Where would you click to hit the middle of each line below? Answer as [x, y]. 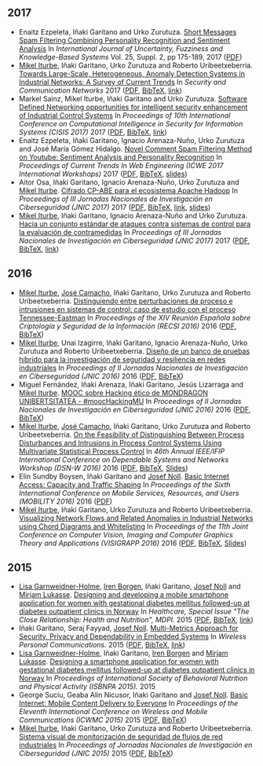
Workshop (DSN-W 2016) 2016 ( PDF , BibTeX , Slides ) [103, 467]
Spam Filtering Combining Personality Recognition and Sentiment [124, 40]
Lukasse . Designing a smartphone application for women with [119, 662]
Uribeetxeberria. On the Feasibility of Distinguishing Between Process [131, 434]
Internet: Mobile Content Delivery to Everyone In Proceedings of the [128, 703]
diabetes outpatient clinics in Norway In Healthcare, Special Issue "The [134, 611]
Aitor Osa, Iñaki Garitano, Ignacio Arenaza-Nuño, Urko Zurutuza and [129, 182]
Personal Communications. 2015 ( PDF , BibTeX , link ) [102, 645]
